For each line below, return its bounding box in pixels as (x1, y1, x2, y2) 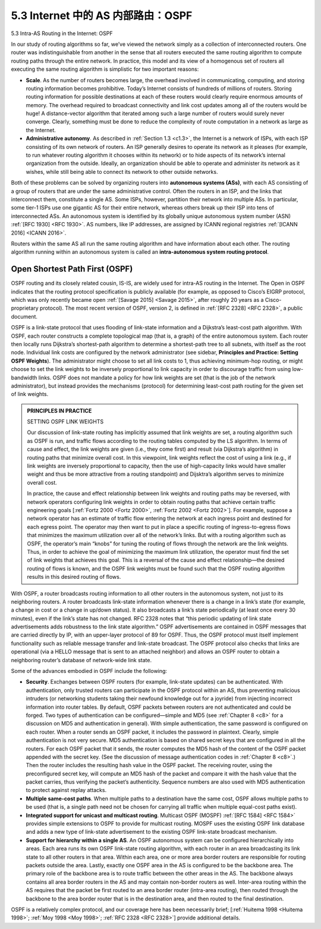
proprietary (11, 304, 39, 312)
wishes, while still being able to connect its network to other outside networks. (26, 168, 218, 175)
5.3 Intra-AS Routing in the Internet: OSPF (11, 30, 113, 37)
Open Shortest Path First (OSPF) (11, 264, 133, 274)
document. (11, 313, 38, 320)
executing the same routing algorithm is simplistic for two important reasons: (11, 66, 199, 73)
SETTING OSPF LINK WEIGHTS (27, 418, 104, 425)
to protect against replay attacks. (26, 787, 107, 794)
